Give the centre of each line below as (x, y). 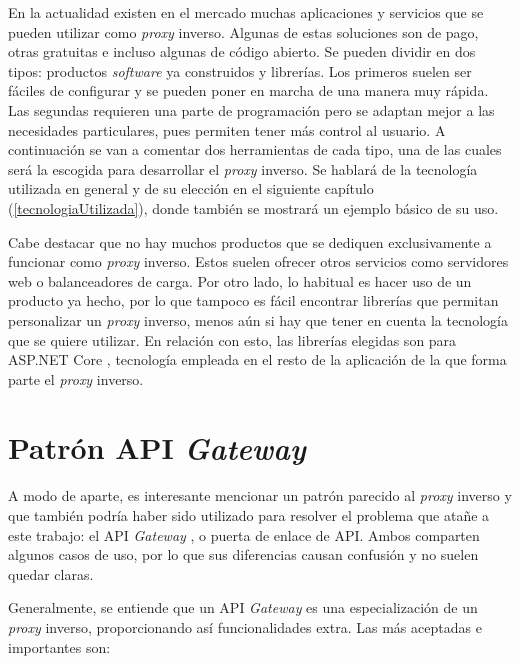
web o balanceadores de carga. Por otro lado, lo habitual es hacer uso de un (240, 280)
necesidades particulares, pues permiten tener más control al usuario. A (227, 129)
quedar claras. (51, 573)
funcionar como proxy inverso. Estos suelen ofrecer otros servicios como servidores (258, 261)
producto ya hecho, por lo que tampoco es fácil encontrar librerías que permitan (253, 300)
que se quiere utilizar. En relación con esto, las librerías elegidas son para (232, 339)
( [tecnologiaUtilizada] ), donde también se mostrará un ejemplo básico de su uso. (253, 207)
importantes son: (59, 646)
